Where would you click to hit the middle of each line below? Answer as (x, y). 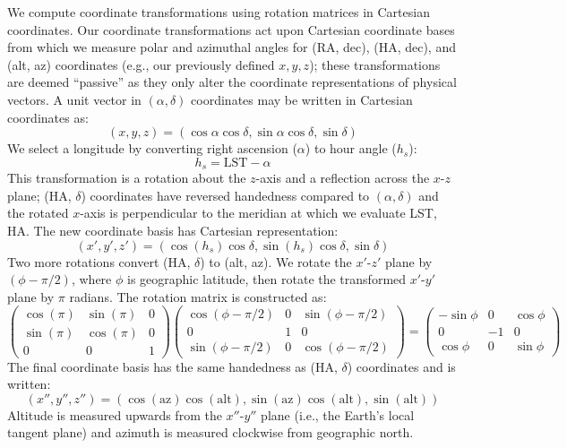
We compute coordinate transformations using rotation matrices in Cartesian (219, 12)
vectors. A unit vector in (74, 99)
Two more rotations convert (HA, (99, 261)
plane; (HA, (39, 195)
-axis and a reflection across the (343, 178)
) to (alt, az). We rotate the (276, 261)
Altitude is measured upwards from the (115, 414)
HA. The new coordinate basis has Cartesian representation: (173, 230)
